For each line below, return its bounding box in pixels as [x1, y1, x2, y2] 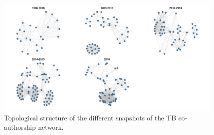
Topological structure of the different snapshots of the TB [4, 112, 177, 122]
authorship [4, 122, 36, 132]
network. [38, 122, 64, 132]
